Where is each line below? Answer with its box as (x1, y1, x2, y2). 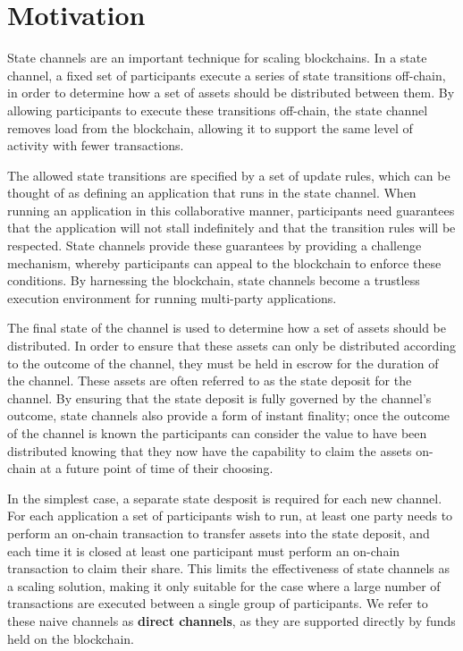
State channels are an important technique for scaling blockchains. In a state (7, 48, 427, 67)
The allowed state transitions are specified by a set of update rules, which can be (7, 165, 450, 184)
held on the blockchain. (7, 629, 134, 647)
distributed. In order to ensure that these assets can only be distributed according (7, 336, 457, 355)
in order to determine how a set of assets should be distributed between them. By (7, 83, 455, 102)
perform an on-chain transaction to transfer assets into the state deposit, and (7, 523, 430, 542)
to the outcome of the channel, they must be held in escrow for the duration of (7, 353, 439, 372)
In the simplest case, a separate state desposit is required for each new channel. (7, 488, 442, 507)
